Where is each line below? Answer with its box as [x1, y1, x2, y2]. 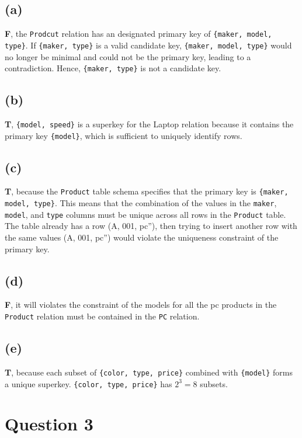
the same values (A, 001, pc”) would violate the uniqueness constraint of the [5, 231, 279, 244]
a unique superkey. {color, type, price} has [5, 377, 172, 390]
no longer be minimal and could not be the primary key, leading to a [5, 50, 251, 62]
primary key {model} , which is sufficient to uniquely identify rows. [5, 129, 242, 141]
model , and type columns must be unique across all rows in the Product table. [5, 208, 286, 220]
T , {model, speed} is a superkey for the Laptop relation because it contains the [5, 117, 294, 130]
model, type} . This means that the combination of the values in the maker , [5, 197, 277, 209]
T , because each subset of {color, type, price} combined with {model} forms [5, 366, 293, 378]
